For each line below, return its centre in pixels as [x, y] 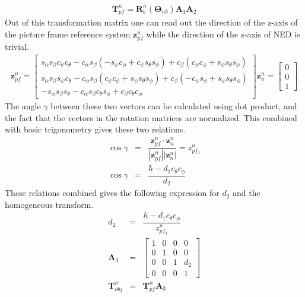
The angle [23, 106]
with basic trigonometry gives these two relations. [95, 129]
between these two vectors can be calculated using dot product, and [174, 106]
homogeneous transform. [49, 204]
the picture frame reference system [68, 34]
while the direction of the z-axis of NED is [223, 34]
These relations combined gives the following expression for [112, 193]
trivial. [17, 47]
